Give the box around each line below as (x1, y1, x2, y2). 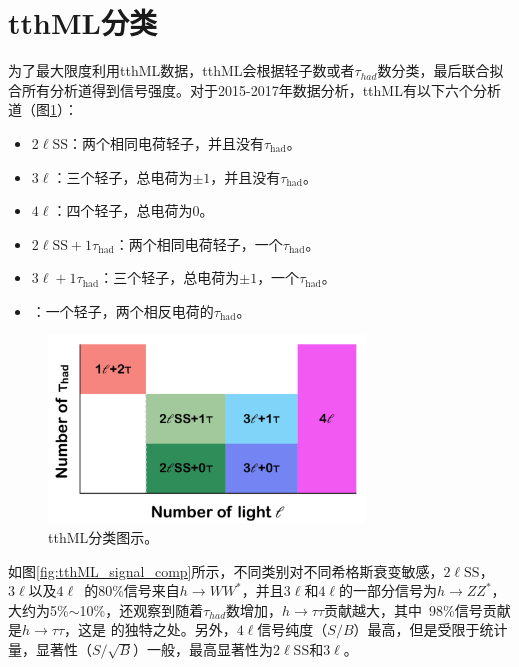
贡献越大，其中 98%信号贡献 (324, 599, 511, 620)
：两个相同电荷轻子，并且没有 (67, 132, 264, 153)
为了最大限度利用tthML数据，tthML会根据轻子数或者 (8, 60, 355, 81)
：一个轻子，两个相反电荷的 (31, 300, 214, 321)
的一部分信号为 (338, 580, 437, 601)
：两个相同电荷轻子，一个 (114, 233, 283, 254)
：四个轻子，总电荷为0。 (52, 200, 214, 221)
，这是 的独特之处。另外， (64, 619, 237, 640)
